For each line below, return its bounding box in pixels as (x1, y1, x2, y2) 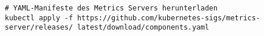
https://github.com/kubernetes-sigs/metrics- (77, 13, 260, 22)
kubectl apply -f (5, 13, 73, 22)
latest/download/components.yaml (77, 23, 209, 32)
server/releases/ (5, 23, 73, 32)
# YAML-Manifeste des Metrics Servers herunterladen (5, 4, 218, 12)
